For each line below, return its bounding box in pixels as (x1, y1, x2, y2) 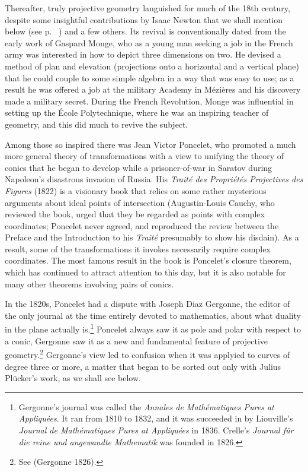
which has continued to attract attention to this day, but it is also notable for (5, 266, 286, 278)
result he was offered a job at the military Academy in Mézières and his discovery (5, 83, 301, 96)
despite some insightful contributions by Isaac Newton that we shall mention (5, 13, 283, 26)
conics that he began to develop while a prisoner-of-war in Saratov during (5, 161, 272, 173)
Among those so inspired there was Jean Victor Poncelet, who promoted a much (5, 138, 296, 150)
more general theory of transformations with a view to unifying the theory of (5, 150, 284, 162)
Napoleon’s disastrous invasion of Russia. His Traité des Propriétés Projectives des (5, 173, 303, 185)
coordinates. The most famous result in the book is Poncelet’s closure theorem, (5, 254, 291, 267)
